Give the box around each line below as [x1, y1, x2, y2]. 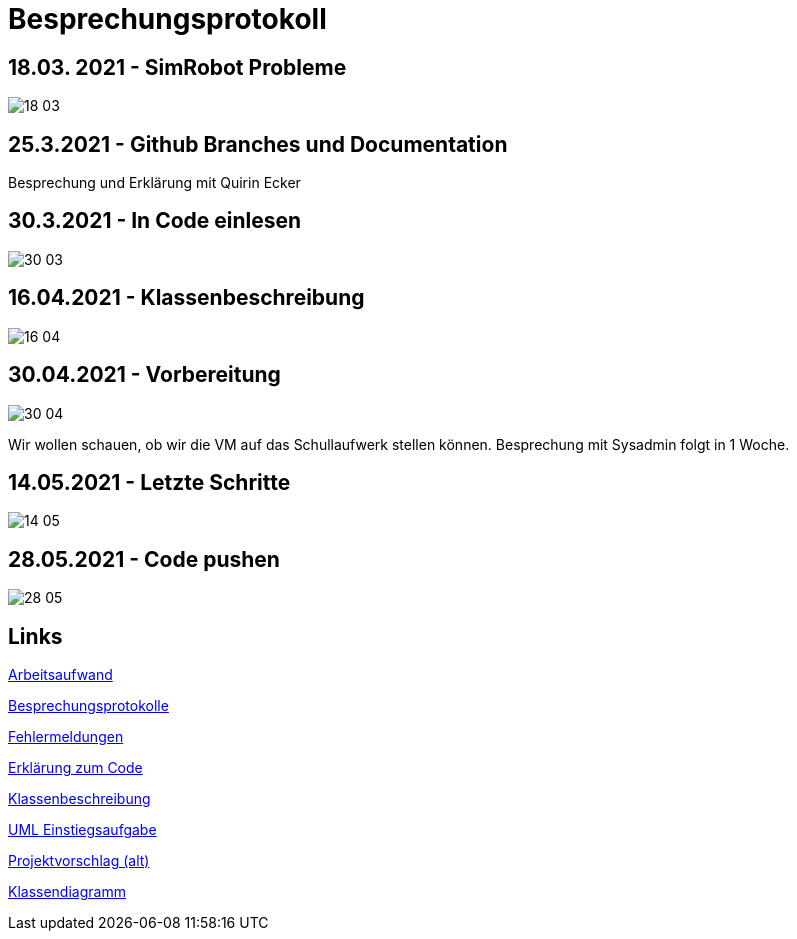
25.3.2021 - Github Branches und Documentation [8, 131, 508, 157]
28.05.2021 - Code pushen [8, 546, 280, 572]
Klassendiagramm [8, 883, 126, 901]
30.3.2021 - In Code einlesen [8, 208, 302, 234]
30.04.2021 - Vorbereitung [8, 362, 281, 388]
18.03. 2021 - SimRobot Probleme [8, 54, 347, 80]
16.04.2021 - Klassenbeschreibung [8, 285, 365, 311]
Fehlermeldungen [8, 728, 124, 746]
